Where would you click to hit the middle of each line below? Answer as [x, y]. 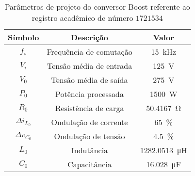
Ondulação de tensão [89, 136]
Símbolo [24, 37]
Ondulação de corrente [89, 122]
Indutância [89, 150]
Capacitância [89, 164]
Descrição [90, 37]
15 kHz [163, 52]
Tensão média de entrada [89, 66]
